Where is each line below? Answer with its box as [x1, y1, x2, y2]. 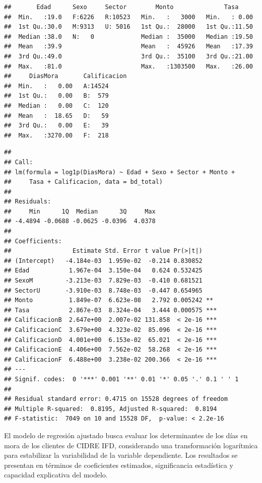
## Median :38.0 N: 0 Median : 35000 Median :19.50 [4, 33, 253, 40]
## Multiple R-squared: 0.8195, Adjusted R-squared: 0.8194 [4, 405, 217, 412]
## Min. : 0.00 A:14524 [4, 82, 109, 90]
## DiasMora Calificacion [4, 73, 127, 80]
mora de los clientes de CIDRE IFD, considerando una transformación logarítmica [4, 440, 258, 450]
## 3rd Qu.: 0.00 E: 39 [4, 122, 109, 129]
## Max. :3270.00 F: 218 [4, 131, 109, 139]
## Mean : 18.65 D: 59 [4, 112, 109, 119]
